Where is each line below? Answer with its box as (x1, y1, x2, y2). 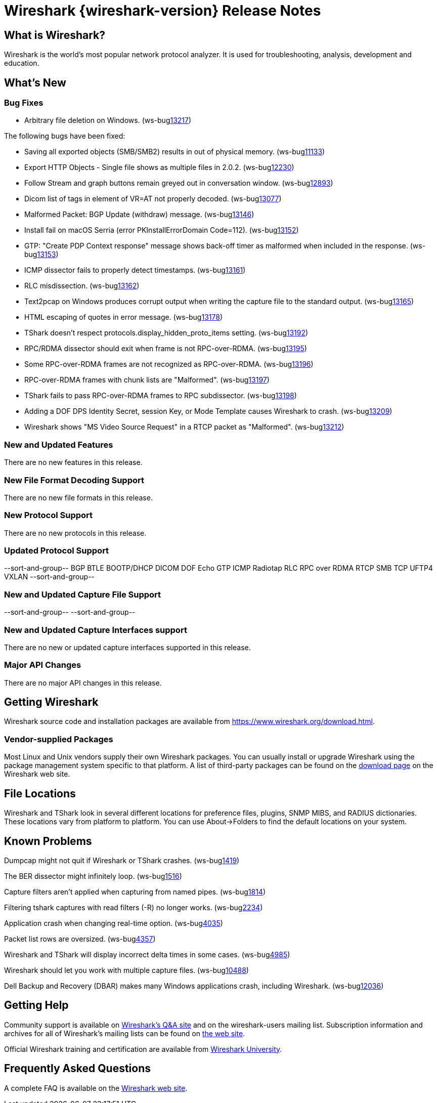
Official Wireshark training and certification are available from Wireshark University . (4, 1044, 282, 1053)
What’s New (4, 76, 66, 89)
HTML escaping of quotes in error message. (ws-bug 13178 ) (24, 313, 223, 322)
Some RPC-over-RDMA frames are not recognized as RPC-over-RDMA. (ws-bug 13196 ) (24, 360, 314, 369)
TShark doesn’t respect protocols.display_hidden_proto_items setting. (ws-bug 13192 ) (24, 328, 309, 337)
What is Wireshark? (4, 28, 106, 41)
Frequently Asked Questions (4, 1062, 151, 1075)
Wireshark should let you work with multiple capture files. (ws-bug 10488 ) (4, 965, 249, 974)
